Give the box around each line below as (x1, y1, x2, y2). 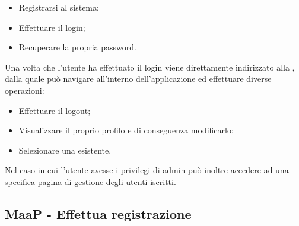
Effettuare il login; (18, 21, 85, 33)
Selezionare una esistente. (18, 144, 112, 156)
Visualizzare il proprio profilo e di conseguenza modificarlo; (18, 124, 234, 136)
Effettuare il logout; (18, 104, 91, 116)
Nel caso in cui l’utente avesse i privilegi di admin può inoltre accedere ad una (5, 164, 289, 176)
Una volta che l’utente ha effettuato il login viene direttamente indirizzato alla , (5, 61, 295, 73)
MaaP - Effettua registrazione (5, 204, 192, 222)
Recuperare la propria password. (18, 41, 136, 53)
